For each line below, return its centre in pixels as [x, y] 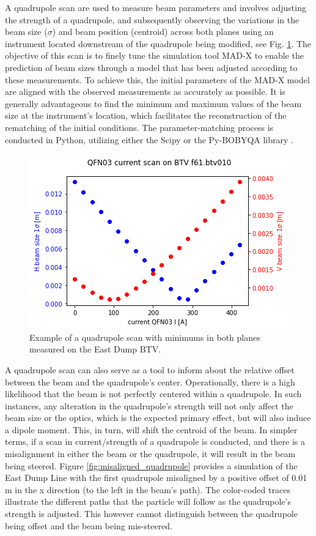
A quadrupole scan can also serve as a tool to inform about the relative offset [150, 369]
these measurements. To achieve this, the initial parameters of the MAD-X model [157, 79]
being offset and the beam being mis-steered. [89, 525]
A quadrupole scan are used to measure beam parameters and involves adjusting [156, 7]
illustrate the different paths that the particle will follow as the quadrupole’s [148, 501]
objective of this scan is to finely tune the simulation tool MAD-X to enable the [154, 55]
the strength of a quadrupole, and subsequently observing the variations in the [152, 19]
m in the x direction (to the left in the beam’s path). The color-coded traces [148, 489]
